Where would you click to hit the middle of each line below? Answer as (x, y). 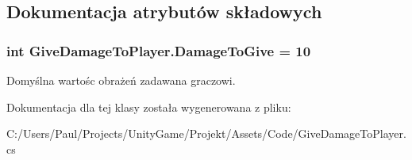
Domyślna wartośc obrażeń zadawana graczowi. (121, 80)
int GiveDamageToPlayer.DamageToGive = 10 (159, 50)
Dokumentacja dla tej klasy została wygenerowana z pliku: (149, 107)
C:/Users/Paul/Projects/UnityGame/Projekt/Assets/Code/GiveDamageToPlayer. (206, 133)
